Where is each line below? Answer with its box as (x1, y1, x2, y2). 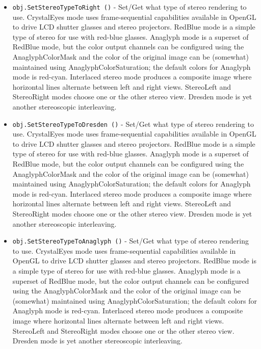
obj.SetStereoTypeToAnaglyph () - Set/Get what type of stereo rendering (12, 235, 249, 246)
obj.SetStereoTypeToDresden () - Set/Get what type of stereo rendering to (12, 118, 254, 129)
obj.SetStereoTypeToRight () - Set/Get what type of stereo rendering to (12, 2, 247, 12)
